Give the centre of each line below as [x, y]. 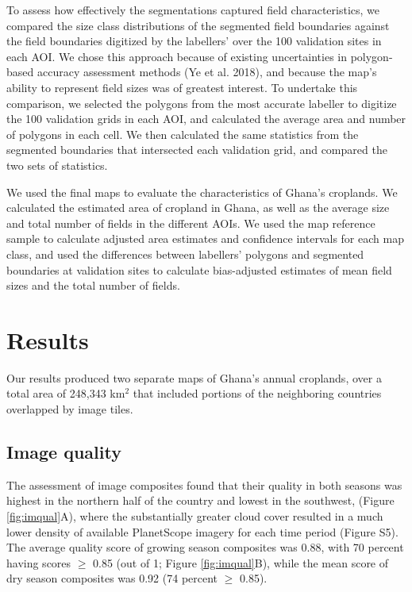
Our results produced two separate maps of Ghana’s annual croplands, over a [194, 377]
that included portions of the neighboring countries [257, 393]
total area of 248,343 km [66, 393]
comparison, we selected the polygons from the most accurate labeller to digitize [202, 103]
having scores [39, 562]
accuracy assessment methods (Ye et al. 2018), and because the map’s [207, 72]
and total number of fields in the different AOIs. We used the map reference [191, 223]
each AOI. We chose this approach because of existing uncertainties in [177, 56]
